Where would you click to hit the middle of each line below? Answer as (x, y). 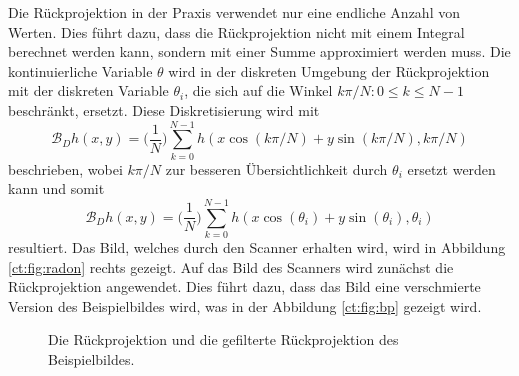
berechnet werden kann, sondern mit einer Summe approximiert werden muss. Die (259, 51)
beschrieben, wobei (65, 168)
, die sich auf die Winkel (258, 90)
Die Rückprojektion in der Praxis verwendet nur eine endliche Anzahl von (234, 12)
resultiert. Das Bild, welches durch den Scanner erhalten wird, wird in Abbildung (257, 247)
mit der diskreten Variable (88, 90)
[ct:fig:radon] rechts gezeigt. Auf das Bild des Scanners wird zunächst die (231, 266)
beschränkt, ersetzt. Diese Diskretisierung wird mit (164, 109)
